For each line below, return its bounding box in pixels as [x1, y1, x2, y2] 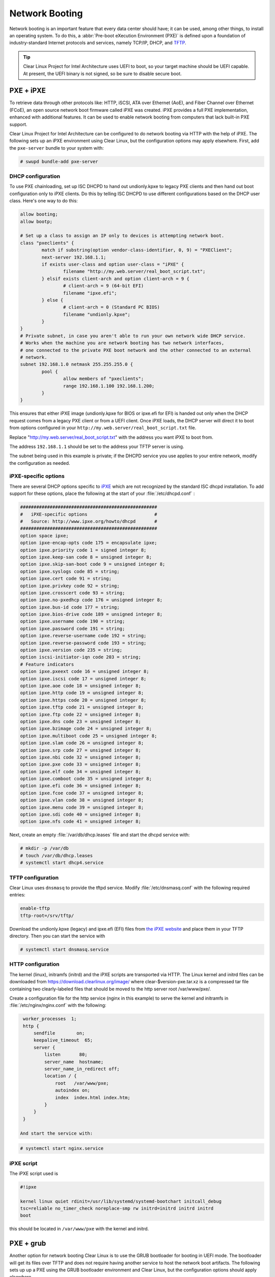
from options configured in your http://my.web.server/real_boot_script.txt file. [9, 424, 197, 431]
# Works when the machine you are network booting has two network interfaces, [20, 340, 225, 346]
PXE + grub [9, 1239, 46, 1248]
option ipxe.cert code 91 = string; [20, 576, 112, 582]
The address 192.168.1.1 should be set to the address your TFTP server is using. [9, 443, 184, 450]
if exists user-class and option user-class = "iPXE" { [41, 261, 184, 267]
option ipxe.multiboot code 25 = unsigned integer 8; [20, 733, 157, 739]
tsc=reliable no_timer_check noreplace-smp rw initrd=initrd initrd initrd [20, 1205, 214, 1212]
